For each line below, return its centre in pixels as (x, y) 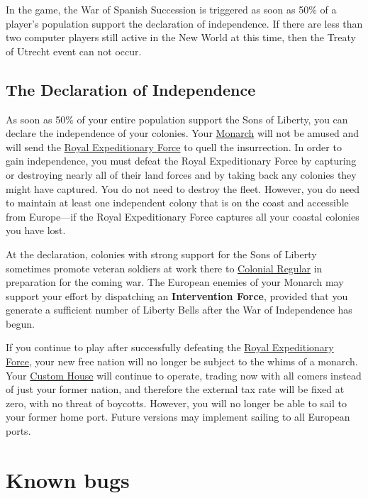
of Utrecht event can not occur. (74, 51)
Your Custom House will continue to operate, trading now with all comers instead (184, 375)
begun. (20, 323)
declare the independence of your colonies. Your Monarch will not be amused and (183, 133)
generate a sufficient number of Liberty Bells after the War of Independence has (179, 310)
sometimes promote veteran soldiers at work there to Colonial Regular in (164, 268)
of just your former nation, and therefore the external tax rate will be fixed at (175, 389)
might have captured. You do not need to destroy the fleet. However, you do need (183, 188)
